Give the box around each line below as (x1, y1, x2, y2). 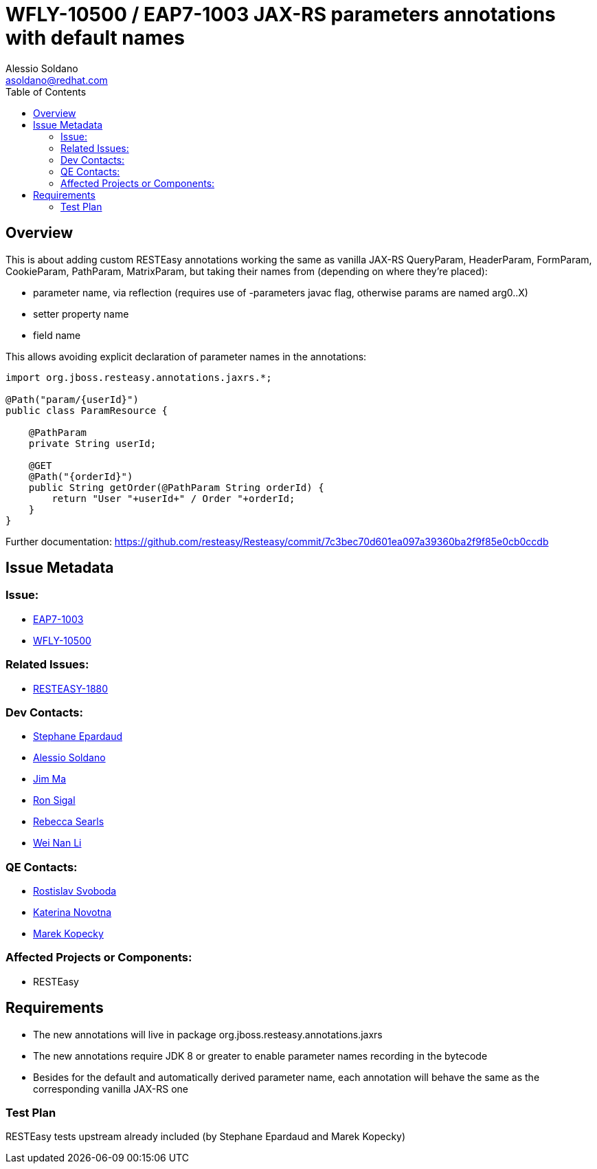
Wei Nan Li (33, 837, 82, 849)
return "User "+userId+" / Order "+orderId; (52, 492, 295, 504)
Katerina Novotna (33, 906, 112, 919)
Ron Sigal (33, 794, 76, 807)
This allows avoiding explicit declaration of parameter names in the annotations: (5, 350, 367, 362)
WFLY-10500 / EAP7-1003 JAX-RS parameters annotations (5, 3, 556, 26)
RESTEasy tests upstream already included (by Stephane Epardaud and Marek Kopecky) (5, 1130, 406, 1143)
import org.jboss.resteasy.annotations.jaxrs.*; (5, 371, 272, 383)
